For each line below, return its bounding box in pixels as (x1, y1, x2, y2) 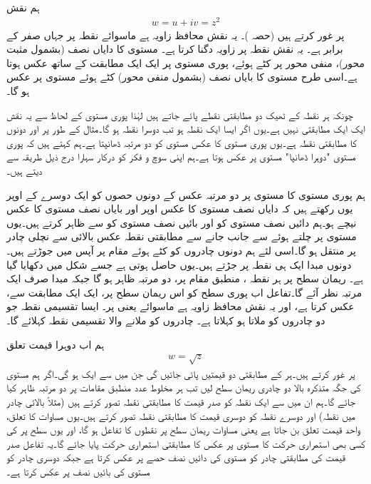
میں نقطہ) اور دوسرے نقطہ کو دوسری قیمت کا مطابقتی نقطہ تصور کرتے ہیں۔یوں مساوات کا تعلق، (6, 408, 355, 423)
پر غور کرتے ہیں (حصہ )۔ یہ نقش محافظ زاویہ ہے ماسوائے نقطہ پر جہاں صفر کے (6, 27, 345, 42)
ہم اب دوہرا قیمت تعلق (6, 336, 105, 351)
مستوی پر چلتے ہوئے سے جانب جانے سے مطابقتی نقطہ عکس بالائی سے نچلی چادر (6, 229, 357, 244)
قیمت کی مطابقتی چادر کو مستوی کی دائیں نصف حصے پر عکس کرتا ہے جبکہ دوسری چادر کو (6, 450, 345, 465)
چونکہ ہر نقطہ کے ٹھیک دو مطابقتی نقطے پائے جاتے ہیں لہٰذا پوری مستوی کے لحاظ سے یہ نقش (6, 107, 353, 122)
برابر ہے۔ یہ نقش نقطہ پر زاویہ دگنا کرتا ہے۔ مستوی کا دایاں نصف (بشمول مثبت (6, 41, 343, 56)
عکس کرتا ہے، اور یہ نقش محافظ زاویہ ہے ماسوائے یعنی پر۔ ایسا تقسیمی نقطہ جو (6, 299, 355, 314)
